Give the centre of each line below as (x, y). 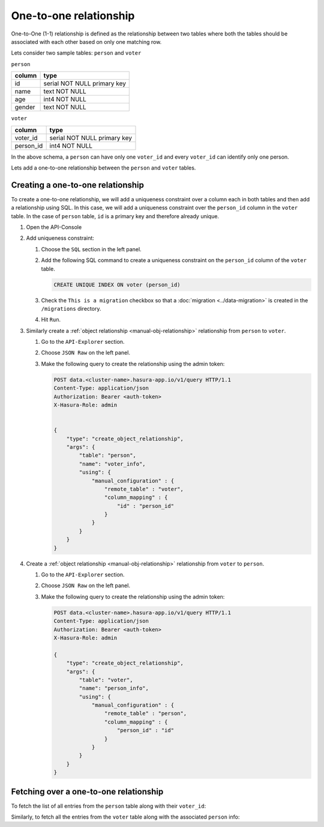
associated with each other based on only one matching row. (86, 41)
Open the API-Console (54, 227)
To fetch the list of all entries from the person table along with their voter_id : (109, 806)
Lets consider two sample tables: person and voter (76, 53)
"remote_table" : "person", (145, 713)
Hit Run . (51, 320)
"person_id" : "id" (145, 731)
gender (25, 107)
